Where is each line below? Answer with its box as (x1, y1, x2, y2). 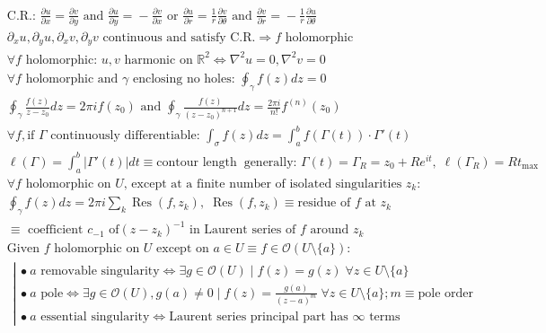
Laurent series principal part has (169, 310, 348, 323)
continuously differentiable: (50, 129, 200, 143)
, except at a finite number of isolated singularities (123, 177, 402, 190)
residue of (297, 197, 351, 210)
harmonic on (124, 53, 193, 66)
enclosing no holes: (132, 72, 235, 85)
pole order (418, 286, 474, 300)
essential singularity (40, 310, 150, 323)
